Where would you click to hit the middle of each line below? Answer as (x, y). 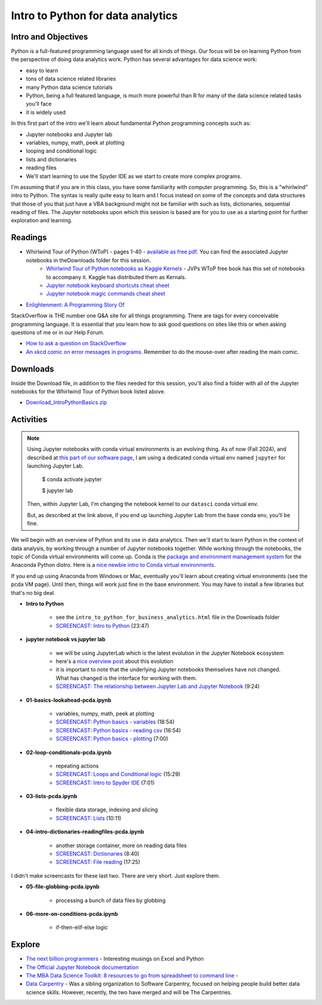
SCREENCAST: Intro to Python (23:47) (103, 625)
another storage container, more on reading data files (121, 845)
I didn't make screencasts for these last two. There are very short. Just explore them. (116, 875)
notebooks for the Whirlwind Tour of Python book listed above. (88, 391)
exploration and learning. (42, 221)
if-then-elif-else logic (82, 927)
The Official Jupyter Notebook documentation (82, 967)
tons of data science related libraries (71, 79)
